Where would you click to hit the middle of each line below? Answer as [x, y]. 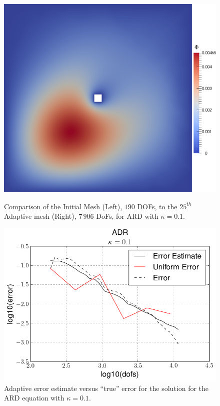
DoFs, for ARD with [127, 216]
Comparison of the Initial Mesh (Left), [63, 206]
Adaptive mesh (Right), [40, 216]
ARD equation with [34, 398]
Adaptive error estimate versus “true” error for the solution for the [106, 388]
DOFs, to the [157, 206]
